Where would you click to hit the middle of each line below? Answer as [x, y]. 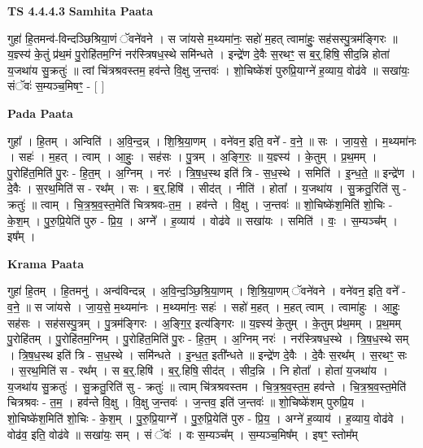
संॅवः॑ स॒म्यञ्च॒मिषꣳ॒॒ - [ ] [56, 86]
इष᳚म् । [22, 236]
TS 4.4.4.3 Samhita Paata [81, 11]
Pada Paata [40, 113]
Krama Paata [46, 263]
